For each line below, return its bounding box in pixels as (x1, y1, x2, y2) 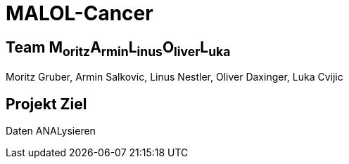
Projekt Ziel (6, 95, 87, 113)
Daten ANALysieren (6, 125, 96, 137)
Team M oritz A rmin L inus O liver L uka (6, 38, 231, 59)
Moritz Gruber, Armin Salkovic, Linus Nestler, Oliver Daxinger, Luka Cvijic (6, 71, 343, 83)
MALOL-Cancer (6, 1, 153, 25)
